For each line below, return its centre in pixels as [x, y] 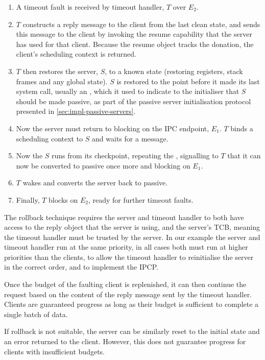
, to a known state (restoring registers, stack [174, 71]
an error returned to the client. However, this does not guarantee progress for [125, 341]
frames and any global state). [62, 81]
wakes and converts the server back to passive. [95, 183]
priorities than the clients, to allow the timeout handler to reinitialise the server [129, 257]
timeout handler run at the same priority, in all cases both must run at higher [126, 247]
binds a [242, 128]
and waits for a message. [130, 138]
